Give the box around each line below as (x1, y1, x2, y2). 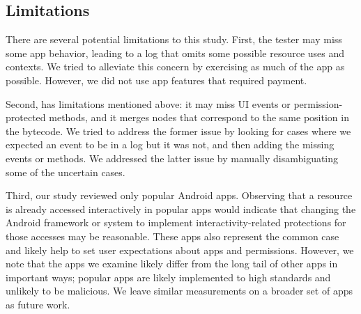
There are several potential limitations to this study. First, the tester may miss (6, 32, 342, 47)
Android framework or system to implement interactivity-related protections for (6, 215, 346, 230)
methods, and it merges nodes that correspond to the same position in (49, 110, 349, 125)
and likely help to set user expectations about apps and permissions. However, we (6, 242, 354, 257)
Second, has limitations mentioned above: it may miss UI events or (6, 96, 291, 111)
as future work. (6, 297, 70, 311)
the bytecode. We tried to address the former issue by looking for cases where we (6, 123, 351, 138)
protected (6, 110, 46, 125)
